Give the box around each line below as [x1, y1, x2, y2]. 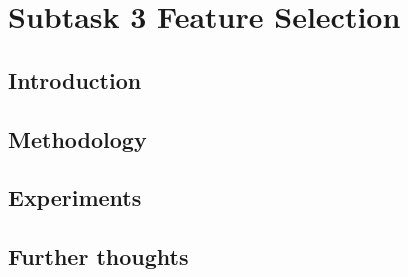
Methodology [8, 123, 147, 154]
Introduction [8, 64, 142, 95]
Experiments [8, 182, 142, 213]
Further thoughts [8, 241, 189, 272]
